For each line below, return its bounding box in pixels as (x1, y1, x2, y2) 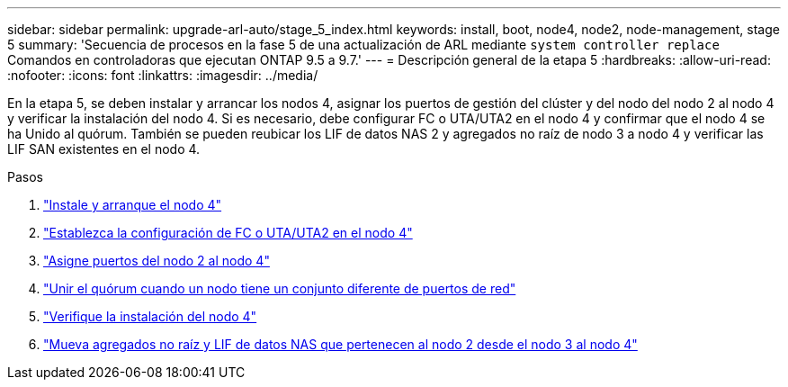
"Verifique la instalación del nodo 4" (43, 309, 257, 324)
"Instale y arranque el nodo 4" (43, 197, 222, 212)
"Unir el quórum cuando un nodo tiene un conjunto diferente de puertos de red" (43, 281, 516, 296)
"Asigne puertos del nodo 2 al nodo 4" (43, 253, 270, 268)
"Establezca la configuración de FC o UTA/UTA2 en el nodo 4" (43, 225, 413, 240)
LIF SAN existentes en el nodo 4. (7, 141, 201, 157)
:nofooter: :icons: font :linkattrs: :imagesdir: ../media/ (7, 67, 318, 83)
